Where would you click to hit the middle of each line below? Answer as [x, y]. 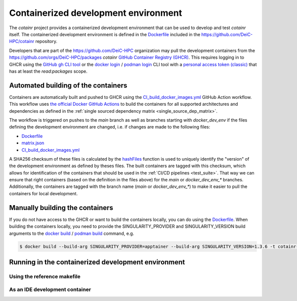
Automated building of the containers [68, 85]
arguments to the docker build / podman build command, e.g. [72, 233]
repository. [46, 42]
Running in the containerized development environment [97, 262]
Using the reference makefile [45, 276]
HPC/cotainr [22, 42]
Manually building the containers [61, 208]
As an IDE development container [50, 290]
